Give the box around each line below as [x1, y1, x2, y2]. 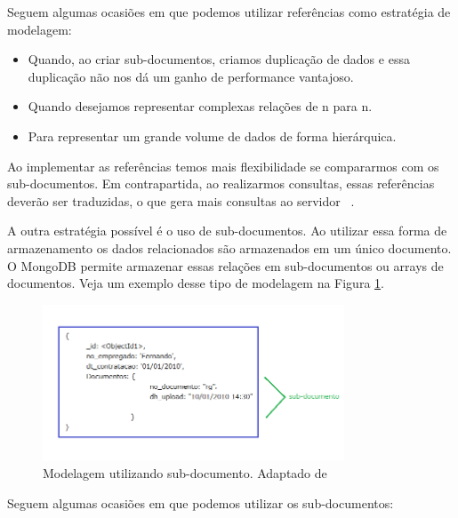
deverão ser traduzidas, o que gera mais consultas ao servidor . [7, 191, 355, 210]
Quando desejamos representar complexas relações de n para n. [28, 97, 373, 116]
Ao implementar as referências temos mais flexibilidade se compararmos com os [7, 156, 439, 175]
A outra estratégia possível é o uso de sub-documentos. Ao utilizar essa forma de [7, 221, 447, 240]
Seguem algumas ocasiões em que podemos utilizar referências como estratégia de [7, 3, 451, 20]
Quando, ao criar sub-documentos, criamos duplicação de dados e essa [28, 50, 410, 68]
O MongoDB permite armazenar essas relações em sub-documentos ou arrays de [7, 256, 444, 275]
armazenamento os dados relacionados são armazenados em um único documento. [7, 238, 452, 257]
